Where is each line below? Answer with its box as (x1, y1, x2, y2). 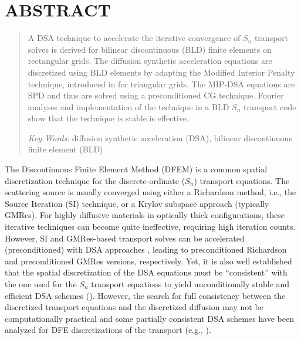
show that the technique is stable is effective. (28, 112, 189, 124)
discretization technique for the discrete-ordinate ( (5, 174, 185, 186)
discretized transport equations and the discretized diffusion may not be (5, 301, 263, 313)
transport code (243, 100, 296, 113)
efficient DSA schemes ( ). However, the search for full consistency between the (5, 289, 286, 301)
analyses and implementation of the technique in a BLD (28, 100, 229, 113)
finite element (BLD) (28, 143, 103, 155)
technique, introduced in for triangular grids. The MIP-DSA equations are (28, 77, 295, 90)
